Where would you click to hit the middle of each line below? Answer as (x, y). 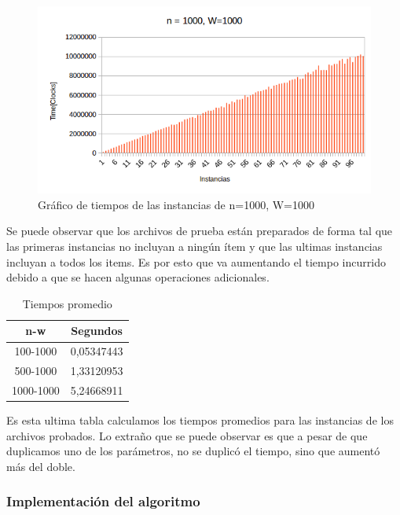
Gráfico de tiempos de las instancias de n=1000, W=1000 (176, 204)
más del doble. (41, 466)
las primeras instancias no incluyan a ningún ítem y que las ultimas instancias (194, 246)
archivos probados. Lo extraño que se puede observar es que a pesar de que (187, 435)
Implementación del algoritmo (103, 501)
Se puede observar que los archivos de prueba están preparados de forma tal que (200, 231)
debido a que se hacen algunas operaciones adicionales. (138, 277)
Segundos (97, 331)
